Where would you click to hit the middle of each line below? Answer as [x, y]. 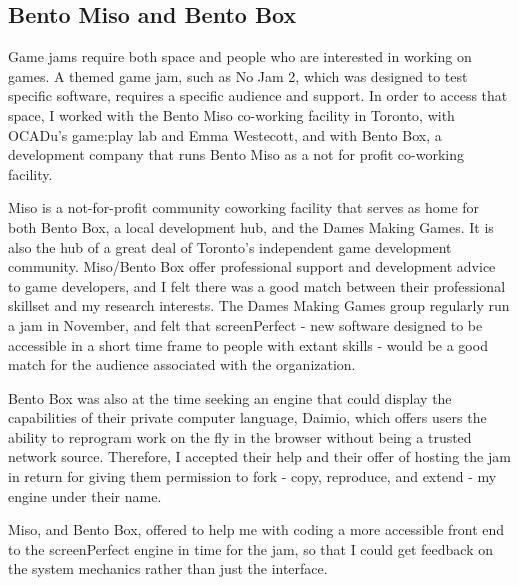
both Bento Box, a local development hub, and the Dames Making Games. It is [251, 226]
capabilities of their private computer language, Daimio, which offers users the [247, 417]
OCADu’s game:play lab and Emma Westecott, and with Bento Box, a [225, 134]
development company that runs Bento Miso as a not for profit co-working [236, 154]
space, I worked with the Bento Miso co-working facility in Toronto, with [231, 114]
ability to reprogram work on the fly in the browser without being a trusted [240, 436]
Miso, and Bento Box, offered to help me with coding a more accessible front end [256, 529]
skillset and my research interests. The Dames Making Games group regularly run [259, 305]
